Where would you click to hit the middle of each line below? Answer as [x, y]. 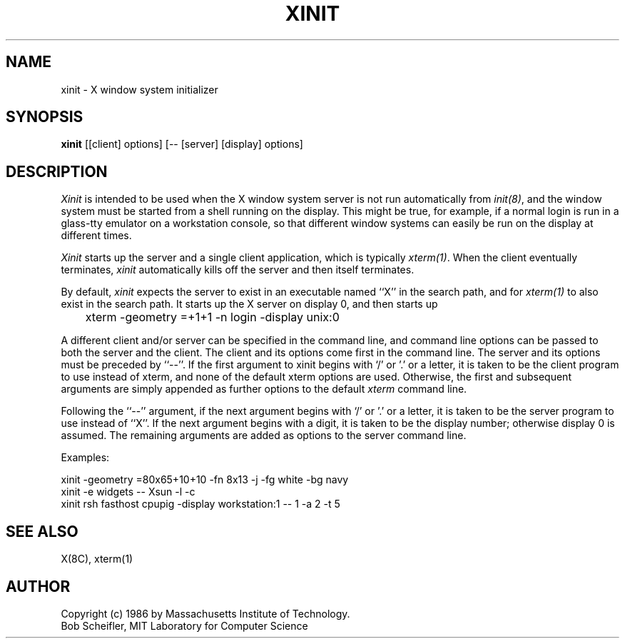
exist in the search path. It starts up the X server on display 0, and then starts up [249, 304]
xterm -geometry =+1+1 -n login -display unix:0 [212, 317]
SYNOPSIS [45, 117]
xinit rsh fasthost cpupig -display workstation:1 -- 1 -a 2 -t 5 [200, 504]
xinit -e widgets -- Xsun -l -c [128, 492]
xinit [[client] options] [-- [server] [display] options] [182, 144]
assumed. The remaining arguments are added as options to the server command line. [264, 436]
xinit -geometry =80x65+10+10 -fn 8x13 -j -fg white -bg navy [205, 480]
